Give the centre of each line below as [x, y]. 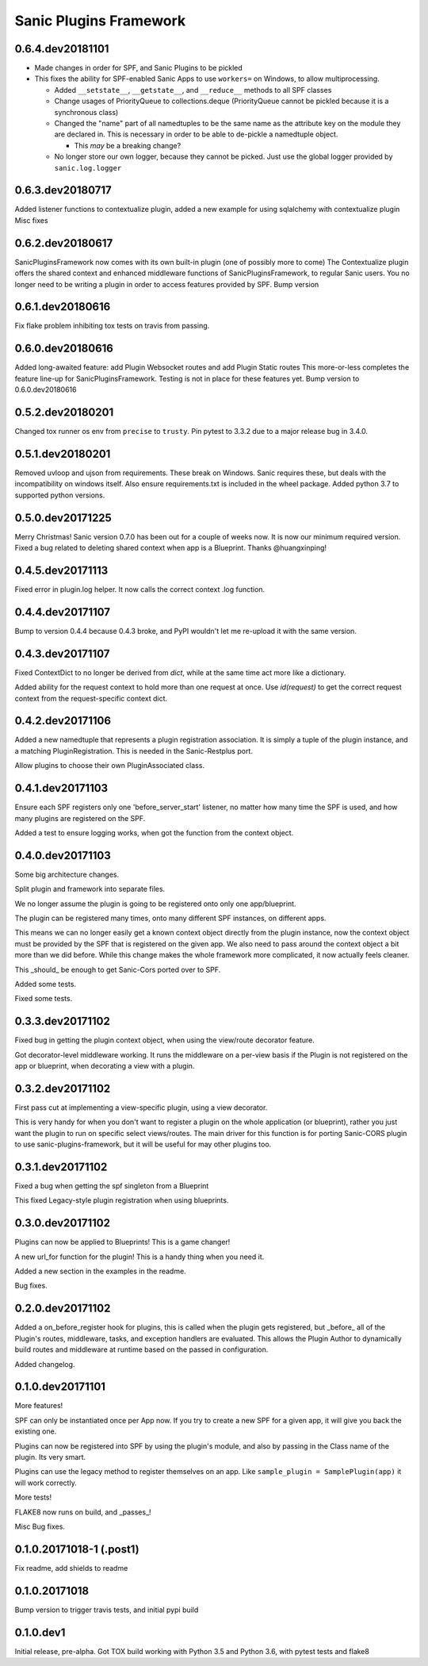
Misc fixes [31, 220]
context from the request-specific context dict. [91, 698]
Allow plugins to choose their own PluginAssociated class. [110, 766]
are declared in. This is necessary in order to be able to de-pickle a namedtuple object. [196, 134]
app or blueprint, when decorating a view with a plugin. [105, 1066]
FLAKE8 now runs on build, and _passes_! [83, 1512]
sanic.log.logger [88, 168]
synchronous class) [86, 112]
